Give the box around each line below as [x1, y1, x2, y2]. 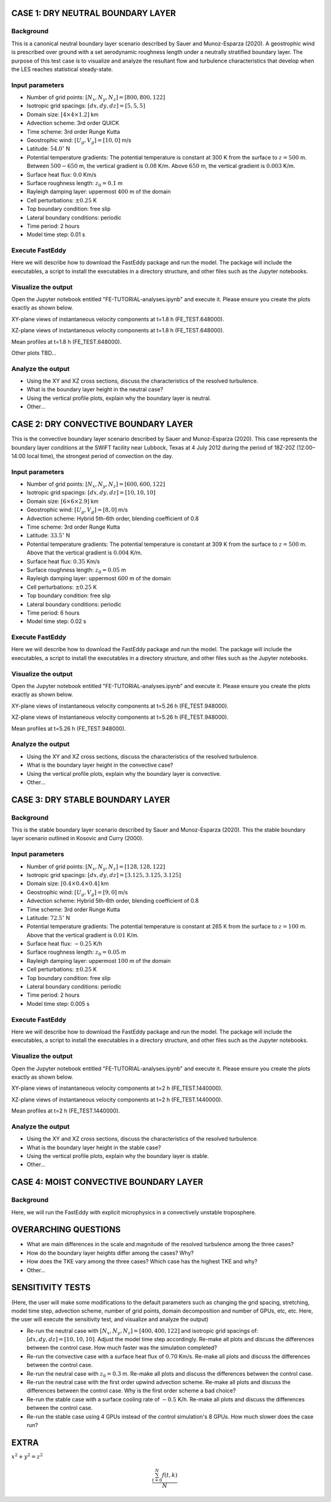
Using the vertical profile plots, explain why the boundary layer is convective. [26, 770, 221, 777]
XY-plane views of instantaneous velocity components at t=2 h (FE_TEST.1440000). [11, 1084, 223, 1092]
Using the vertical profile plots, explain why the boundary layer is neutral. [26, 394, 211, 402]
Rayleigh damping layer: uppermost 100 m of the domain [26, 957, 171, 964]
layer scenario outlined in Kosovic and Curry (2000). [11, 835, 144, 842]
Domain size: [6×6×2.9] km [26, 497, 99, 505]
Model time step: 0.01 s [26, 231, 85, 239]
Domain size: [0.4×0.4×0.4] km [26, 880, 109, 887]
